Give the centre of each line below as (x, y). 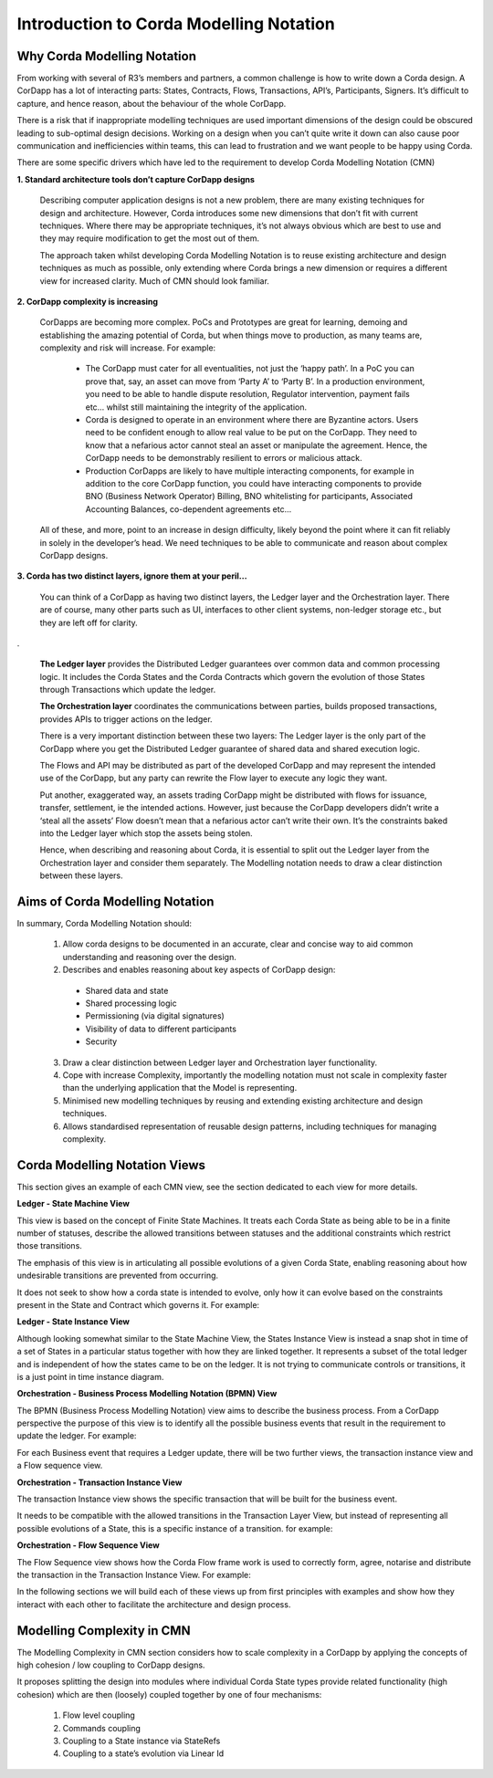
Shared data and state (127, 990)
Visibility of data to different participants (161, 1029)
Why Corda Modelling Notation (106, 56)
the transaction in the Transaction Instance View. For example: (134, 1574)
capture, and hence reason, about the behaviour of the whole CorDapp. (152, 103)
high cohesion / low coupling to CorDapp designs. (111, 1665)
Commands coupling (102, 1728)
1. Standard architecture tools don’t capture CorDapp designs (136, 179)
